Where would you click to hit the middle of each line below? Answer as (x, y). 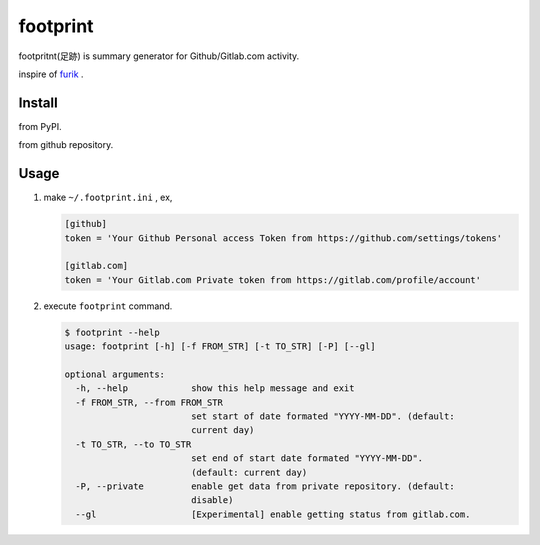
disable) (212, 500)
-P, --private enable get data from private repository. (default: (265, 486)
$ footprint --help (112, 332)
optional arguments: (114, 374)
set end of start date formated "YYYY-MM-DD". (307, 458)
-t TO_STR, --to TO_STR (133, 444)
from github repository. (66, 145)
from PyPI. (40, 126)
